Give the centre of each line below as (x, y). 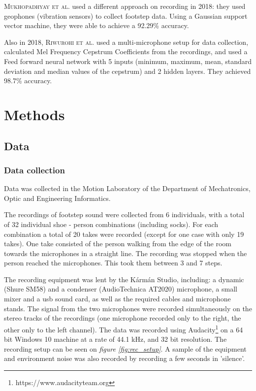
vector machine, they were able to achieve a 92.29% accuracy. (96, 25)
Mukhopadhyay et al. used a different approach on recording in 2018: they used (125, 6)
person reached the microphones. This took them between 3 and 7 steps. (113, 263)
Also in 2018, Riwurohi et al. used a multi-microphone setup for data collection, (126, 42)
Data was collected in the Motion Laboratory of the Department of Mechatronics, (127, 188)
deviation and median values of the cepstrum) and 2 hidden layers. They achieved (128, 71)
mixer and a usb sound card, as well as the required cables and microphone (117, 299)
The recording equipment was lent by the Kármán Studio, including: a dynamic (124, 279)
